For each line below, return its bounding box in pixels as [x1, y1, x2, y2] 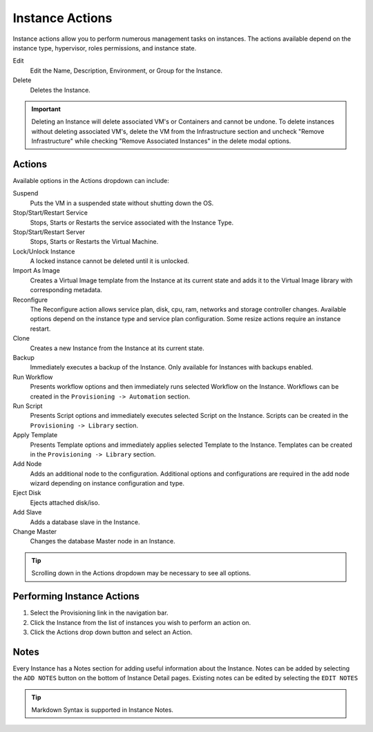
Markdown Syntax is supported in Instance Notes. [31, 705, 174, 714]
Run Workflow [12, 373, 53, 381]
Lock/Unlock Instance [12, 247, 75, 256]
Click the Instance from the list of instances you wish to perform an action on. [30, 618, 251, 626]
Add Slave [12, 508, 42, 517]
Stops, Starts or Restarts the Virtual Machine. [30, 238, 159, 246]
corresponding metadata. [30, 286, 103, 294]
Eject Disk [12, 489, 41, 497]
